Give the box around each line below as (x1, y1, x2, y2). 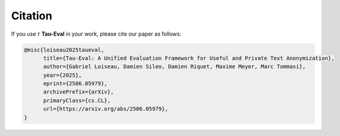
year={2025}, (43, 71, 82, 79)
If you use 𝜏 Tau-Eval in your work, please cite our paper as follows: (11, 30, 182, 37)
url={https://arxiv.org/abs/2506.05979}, (43, 106, 168, 112)
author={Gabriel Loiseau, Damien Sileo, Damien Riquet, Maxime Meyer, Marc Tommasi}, (43, 63, 306, 70)
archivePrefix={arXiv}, (43, 88, 114, 96)
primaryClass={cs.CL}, (43, 97, 111, 104)
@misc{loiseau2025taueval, (24, 46, 104, 53)
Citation (11, 9, 53, 22)
